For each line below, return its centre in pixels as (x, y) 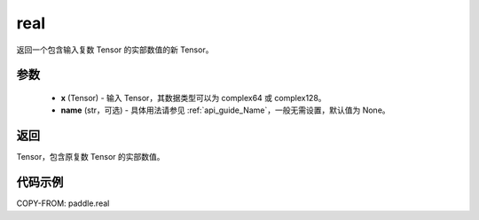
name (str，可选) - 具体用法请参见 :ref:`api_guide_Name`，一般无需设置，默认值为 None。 (225, 110)
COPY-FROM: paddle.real (63, 203)
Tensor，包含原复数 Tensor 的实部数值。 (90, 157)
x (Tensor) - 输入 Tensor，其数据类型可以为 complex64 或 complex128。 (194, 98)
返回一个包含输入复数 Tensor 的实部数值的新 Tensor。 (115, 50)
